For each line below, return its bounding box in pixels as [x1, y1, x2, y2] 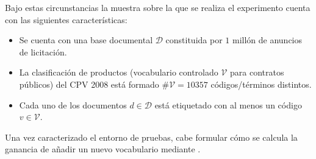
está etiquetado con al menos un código [154, 98, 302, 111]
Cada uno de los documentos [19, 98, 127, 111]
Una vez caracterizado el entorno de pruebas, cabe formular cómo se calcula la [5, 130, 298, 143]
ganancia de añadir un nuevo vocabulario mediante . [5, 143, 201, 155]
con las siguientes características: [5, 13, 127, 26]
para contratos [230, 66, 284, 79]
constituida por [165, 34, 223, 46]
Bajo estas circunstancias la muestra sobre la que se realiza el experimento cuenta [5, 1, 311, 13]
